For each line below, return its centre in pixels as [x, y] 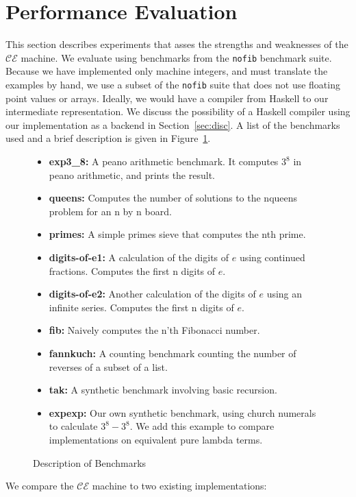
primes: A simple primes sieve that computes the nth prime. [177, 234]
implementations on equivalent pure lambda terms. [156, 439]
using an [284, 294]
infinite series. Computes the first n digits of [141, 307]
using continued [272, 257]
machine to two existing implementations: [179, 486]
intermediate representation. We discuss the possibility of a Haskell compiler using [178, 111]
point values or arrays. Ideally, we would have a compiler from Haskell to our [167, 98]
